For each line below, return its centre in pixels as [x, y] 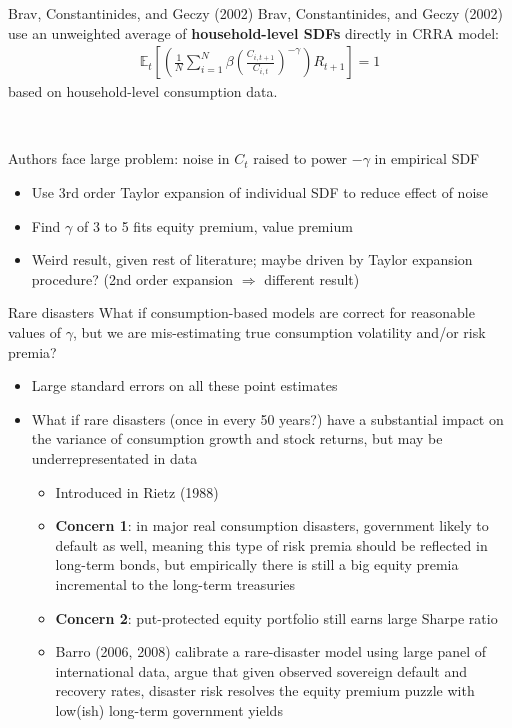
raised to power [300, 158]
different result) [312, 278]
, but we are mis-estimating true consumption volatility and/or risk [279, 331]
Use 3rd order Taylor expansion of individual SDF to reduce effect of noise [260, 192]
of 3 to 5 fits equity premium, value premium [214, 225]
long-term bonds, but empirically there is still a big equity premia [257, 564]
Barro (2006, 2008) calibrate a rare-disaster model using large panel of [271, 651]
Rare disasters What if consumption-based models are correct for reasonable [241, 312]
